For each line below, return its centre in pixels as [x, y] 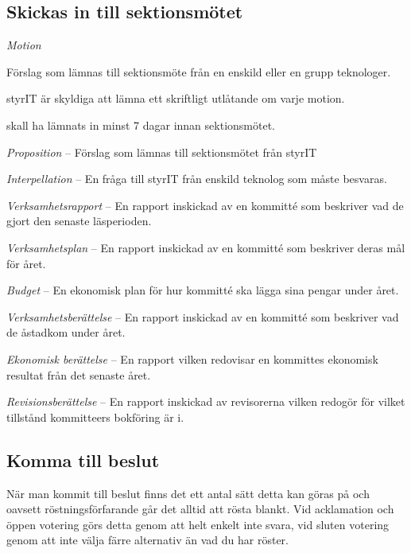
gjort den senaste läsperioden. [79, 221]
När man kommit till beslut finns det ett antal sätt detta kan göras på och [188, 493]
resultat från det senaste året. [79, 374]
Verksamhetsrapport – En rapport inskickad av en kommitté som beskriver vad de [205, 205]
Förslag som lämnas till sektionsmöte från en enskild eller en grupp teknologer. [199, 71]
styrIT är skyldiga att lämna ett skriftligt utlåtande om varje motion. [176, 98]
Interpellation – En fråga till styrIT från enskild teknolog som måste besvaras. [197, 179]
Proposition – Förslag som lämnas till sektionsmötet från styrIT [162, 152]
